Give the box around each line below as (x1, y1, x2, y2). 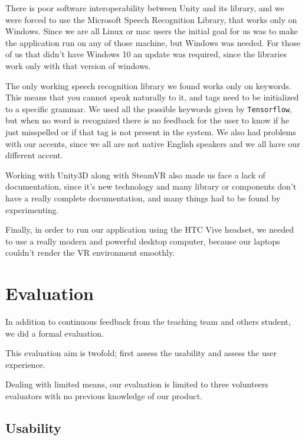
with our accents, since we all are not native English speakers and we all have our (5, 137, 300, 149)
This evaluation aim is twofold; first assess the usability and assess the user (5, 347, 277, 359)
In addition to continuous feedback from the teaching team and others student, (5, 315, 291, 328)
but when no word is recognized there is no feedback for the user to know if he (5, 114, 290, 126)
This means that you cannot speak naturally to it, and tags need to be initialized (5, 91, 299, 103)
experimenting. (5, 203, 59, 216)
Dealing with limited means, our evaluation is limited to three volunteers (5, 378, 268, 390)
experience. (5, 358, 45, 370)
